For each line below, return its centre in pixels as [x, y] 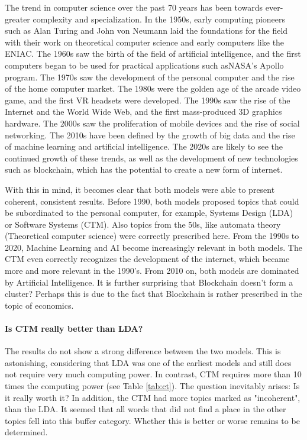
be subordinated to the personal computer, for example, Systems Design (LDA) [149, 213]
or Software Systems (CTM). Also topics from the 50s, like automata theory [143, 224]
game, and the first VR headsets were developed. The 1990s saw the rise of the [148, 100]
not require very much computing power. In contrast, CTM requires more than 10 [153, 374]
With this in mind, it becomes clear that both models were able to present [140, 189]
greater [17, 19]
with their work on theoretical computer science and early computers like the [145, 42]
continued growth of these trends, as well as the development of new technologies [151, 158]
